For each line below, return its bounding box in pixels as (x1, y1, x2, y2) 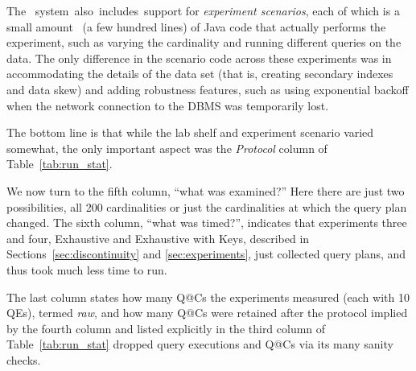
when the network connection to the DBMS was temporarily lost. (6, 97, 329, 113)
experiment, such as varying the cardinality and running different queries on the (6, 34, 402, 51)
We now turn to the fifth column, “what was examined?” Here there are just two (6, 182, 405, 199)
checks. (6, 351, 41, 368)
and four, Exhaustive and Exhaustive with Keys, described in (6, 229, 310, 246)
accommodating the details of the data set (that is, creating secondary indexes (6, 65, 393, 82)
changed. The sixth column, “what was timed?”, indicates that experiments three (6, 214, 407, 231)
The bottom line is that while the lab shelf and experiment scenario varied (6, 124, 374, 141)
